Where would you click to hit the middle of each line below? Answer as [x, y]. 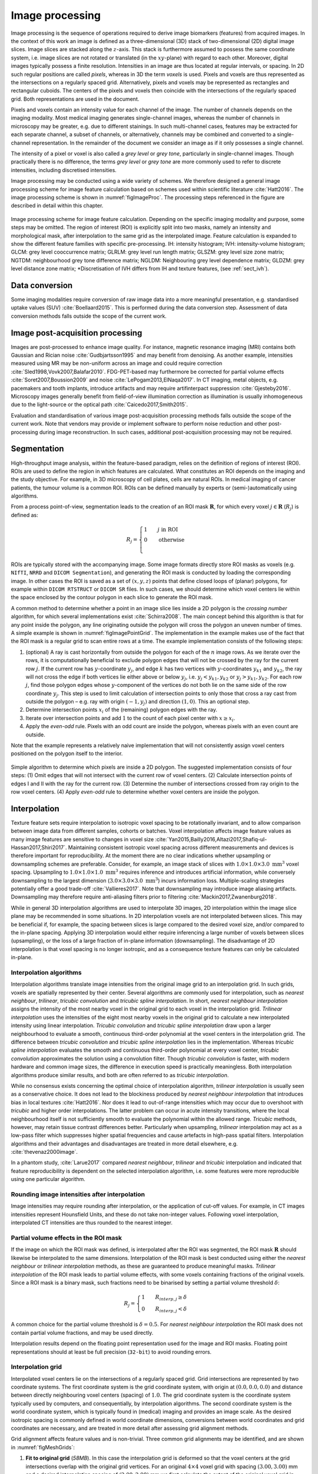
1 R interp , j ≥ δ [164, 1298]
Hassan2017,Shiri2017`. [39, 848]
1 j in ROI [161, 530]
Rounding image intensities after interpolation [78, 1195]
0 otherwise [164, 540]
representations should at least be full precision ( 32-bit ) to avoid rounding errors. [111, 1352]
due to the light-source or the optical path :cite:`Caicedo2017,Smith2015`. [100, 404]
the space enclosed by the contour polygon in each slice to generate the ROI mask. [112, 597]
